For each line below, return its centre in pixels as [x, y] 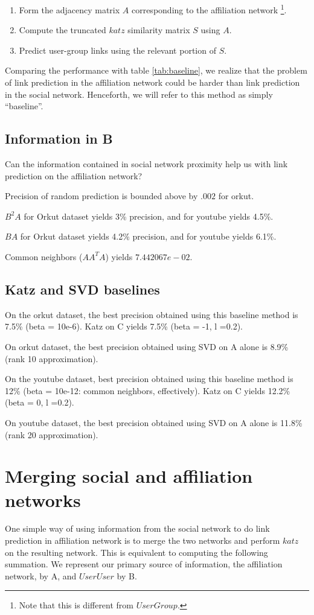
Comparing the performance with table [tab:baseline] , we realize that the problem [156, 70]
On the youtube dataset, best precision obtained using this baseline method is [149, 379]
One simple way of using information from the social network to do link [137, 528]
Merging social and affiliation [129, 476]
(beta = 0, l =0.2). [40, 402]
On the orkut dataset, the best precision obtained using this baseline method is [152, 314]
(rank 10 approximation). [52, 358]
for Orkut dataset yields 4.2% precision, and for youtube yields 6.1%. [148, 236]
